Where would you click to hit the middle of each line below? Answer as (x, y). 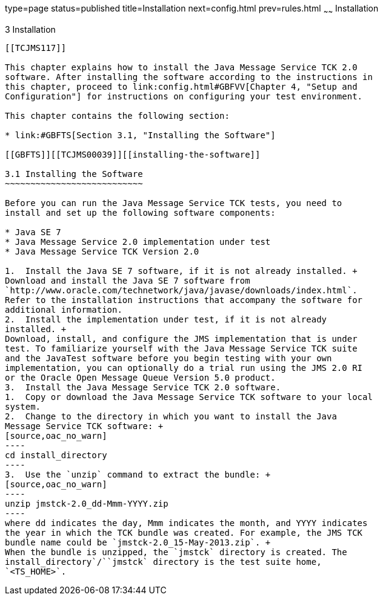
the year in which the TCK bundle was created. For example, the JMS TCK (184, 532)
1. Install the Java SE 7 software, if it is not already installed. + (181, 271)
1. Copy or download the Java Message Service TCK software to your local (189, 397)
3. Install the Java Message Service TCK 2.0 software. (143, 387)
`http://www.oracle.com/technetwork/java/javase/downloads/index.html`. (181, 290)
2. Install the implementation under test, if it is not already (166, 319)
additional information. (64, 309)
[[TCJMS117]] (36, 48)
